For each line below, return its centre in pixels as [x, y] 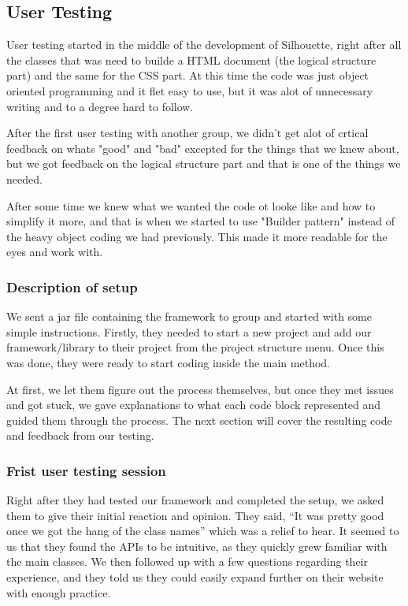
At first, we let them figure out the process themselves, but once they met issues [200, 389]
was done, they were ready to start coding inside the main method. [168, 362]
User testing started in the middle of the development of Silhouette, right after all [204, 45]
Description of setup [72, 286]
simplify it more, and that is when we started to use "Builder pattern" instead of [201, 221]
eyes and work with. [55, 252]
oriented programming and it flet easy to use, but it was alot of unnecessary [190, 90]
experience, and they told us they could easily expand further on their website [195, 577]
